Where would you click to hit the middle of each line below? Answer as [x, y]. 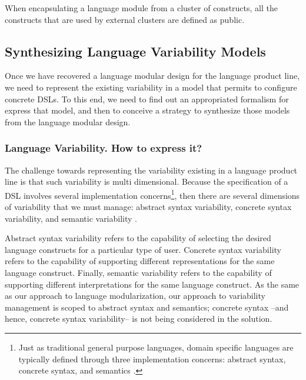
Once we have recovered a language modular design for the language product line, [152, 76]
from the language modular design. [68, 121]
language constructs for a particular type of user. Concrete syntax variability [143, 249]
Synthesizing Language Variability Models [135, 51]
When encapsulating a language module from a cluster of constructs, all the [141, 8]
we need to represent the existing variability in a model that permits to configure [151, 87]
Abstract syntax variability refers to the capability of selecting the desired [138, 238]
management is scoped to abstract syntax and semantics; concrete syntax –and [147, 307]
